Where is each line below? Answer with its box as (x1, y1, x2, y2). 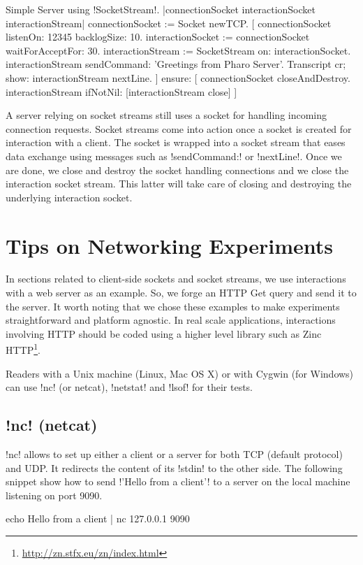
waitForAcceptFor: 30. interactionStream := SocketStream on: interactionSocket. (6, 43, 351, 57)
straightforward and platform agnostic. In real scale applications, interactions (6, 313, 336, 327)
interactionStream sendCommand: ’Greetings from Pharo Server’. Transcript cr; (6, 57, 346, 71)
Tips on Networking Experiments (6, 231, 334, 259)
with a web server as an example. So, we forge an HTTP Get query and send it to (6, 285, 357, 300)
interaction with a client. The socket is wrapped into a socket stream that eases (6, 135, 346, 150)
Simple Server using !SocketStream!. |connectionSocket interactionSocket (6, 2, 316, 16)
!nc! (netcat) (6, 414, 98, 436)
